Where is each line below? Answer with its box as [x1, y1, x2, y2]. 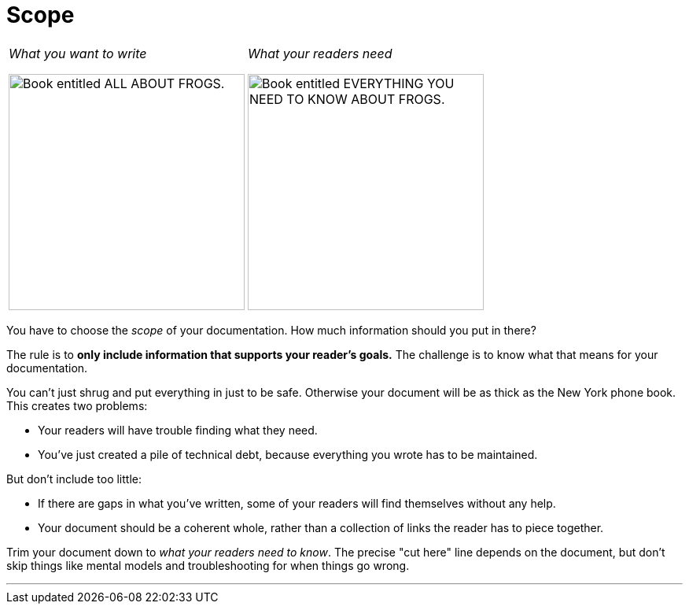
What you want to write [9, 45, 147, 61]
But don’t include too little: [6, 471, 142, 486]
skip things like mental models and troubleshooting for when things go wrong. [6, 558, 410, 572]
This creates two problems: [6, 398, 148, 412]
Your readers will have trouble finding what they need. [38, 423, 318, 437]
